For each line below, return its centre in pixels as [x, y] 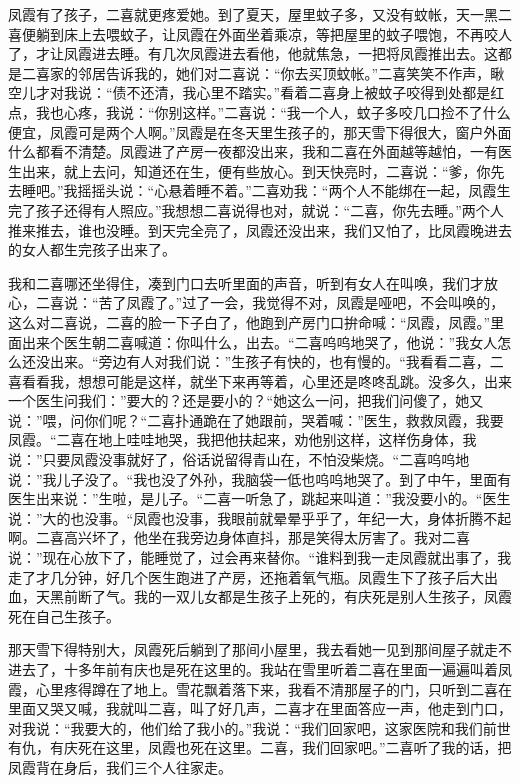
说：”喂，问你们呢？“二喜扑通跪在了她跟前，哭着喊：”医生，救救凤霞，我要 [256, 419]
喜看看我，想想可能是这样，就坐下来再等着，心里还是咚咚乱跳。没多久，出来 [260, 380]
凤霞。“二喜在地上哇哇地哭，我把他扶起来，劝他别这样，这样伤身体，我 [242, 439]
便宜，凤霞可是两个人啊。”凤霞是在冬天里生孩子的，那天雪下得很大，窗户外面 [260, 131]
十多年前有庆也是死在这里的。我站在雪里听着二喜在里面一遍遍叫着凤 [287, 669]
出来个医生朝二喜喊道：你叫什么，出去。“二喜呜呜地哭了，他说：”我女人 [259, 341]
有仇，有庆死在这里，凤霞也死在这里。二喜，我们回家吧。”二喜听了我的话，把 [260, 747]
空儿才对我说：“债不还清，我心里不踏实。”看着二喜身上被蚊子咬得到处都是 [249, 92]
